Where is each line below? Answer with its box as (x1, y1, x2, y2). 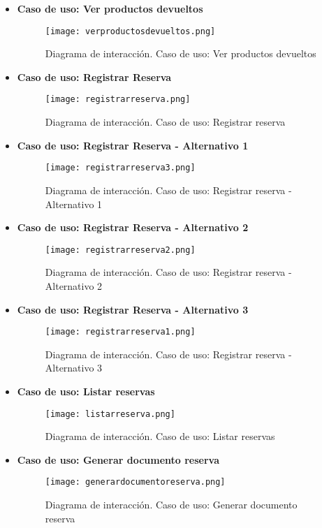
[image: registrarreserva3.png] (45, 163, 196, 173)
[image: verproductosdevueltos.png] (45, 26, 216, 36)
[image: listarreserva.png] (45, 409, 175, 419)
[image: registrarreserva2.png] (45, 244, 196, 255)
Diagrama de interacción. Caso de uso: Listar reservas (45, 429, 275, 443)
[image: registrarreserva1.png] (45, 327, 196, 337)
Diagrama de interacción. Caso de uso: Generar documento (45, 497, 298, 512)
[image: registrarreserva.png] (45, 94, 191, 105)
